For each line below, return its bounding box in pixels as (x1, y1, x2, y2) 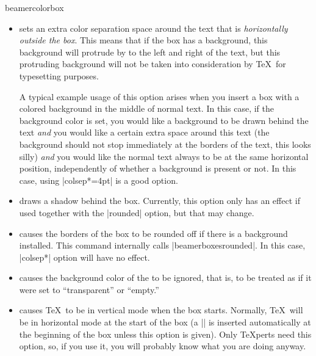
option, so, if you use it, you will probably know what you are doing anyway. (19, 340, 306, 352)
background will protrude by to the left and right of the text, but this (19, 45, 281, 58)
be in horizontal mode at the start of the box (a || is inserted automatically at (19, 316, 311, 329)
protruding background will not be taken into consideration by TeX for (19, 57, 286, 70)
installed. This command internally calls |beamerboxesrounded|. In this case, (19, 239, 306, 252)
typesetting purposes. (19, 69, 99, 82)
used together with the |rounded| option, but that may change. (19, 206, 254, 219)
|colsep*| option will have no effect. (19, 250, 150, 263)
